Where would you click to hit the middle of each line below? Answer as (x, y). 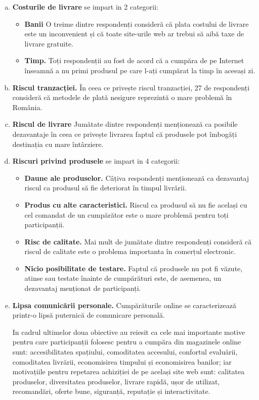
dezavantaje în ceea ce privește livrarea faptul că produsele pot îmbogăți (125, 134)
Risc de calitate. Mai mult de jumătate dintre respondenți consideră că (138, 241)
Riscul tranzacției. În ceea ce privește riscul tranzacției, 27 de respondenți (131, 87)
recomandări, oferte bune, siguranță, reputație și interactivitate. (111, 391)
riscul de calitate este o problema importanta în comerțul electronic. (130, 251)
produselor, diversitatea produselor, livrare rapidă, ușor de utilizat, (116, 381)
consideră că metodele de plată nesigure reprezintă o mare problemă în (122, 97)
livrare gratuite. (49, 43)
